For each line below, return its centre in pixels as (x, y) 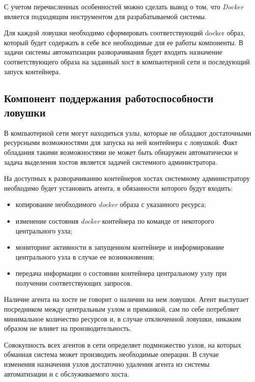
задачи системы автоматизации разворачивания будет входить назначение (113, 52)
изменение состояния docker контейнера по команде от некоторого (115, 220)
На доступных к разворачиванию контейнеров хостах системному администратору (127, 178)
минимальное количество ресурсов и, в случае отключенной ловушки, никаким (123, 318)
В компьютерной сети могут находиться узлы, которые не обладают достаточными (128, 132)
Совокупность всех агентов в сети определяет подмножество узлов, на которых (123, 344)
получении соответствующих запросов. (74, 282)
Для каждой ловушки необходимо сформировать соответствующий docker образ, (125, 33)
